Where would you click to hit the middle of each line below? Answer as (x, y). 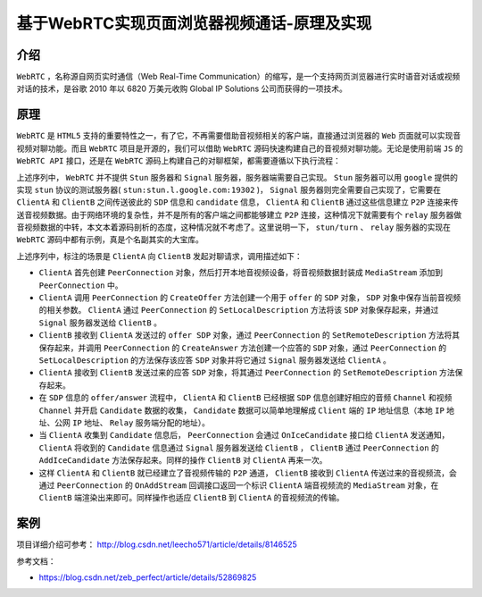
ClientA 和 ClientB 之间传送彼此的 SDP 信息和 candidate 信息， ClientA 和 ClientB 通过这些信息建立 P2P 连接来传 (237, 202)
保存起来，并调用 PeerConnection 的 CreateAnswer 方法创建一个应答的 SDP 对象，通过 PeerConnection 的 (242, 348)
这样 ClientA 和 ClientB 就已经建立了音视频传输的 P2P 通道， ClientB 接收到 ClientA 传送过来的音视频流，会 (248, 473)
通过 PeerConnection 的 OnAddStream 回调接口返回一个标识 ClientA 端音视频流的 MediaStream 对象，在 (239, 485)
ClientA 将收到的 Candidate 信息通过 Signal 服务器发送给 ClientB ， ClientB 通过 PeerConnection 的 (239, 448)
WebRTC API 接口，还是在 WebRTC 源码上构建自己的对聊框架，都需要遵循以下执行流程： (179, 161)
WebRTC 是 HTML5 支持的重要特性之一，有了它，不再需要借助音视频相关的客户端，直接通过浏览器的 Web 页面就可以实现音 (239, 136)
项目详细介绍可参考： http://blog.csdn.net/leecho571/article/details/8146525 (157, 544)
